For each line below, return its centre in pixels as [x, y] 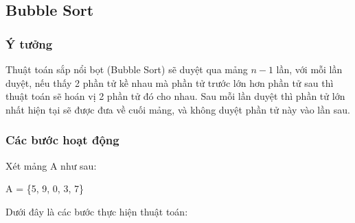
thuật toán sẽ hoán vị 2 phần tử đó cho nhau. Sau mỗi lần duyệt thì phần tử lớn [175, 96]
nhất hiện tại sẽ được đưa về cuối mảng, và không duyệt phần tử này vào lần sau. [178, 109]
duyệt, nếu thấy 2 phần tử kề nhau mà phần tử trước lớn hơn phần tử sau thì [170, 82]
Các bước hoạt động [62, 140]
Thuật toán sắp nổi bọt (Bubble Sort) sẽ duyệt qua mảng [127, 69]
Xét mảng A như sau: [51, 165]
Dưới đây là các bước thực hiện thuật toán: [97, 211]
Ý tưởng [29, 43]
